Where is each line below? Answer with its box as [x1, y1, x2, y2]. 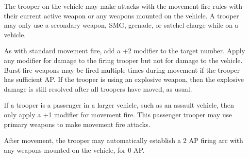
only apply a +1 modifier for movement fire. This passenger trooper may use [4, 109, 232, 119]
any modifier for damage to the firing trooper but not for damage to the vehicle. [4, 55, 243, 65]
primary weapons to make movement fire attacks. [4, 119, 150, 129]
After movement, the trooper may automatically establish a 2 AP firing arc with [4, 135, 243, 145]
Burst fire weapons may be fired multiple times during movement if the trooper [4, 64, 240, 75]
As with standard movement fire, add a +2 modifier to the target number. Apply [4, 46, 245, 56]
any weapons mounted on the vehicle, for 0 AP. [4, 144, 145, 155]
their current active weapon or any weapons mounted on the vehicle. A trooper [4, 10, 239, 20]
